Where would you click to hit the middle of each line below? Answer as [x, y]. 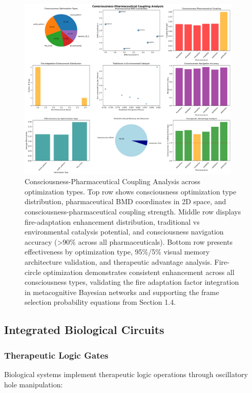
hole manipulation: [34, 384]
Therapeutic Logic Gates [56, 355]
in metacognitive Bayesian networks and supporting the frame [122, 292]
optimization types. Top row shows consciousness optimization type [131, 191]
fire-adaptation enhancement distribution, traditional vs [112, 221]
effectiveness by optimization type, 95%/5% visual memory [117, 252]
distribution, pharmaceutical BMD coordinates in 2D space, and [125, 201]
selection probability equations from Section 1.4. [100, 302]
